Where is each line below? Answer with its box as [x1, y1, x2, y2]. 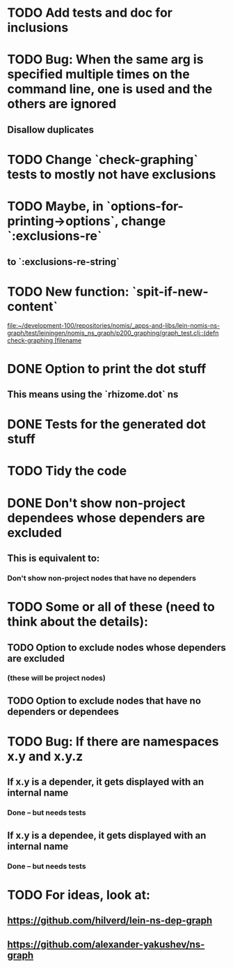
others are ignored [7, 96, 117, 112]
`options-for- [106, 199, 184, 214]
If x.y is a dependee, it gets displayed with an [7, 829, 207, 841]
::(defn [200, 329, 219, 338]
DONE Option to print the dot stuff [7, 361, 207, 377]
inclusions [7, 20, 69, 36]
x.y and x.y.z [7, 748, 83, 764]
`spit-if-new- [131, 284, 209, 299]
